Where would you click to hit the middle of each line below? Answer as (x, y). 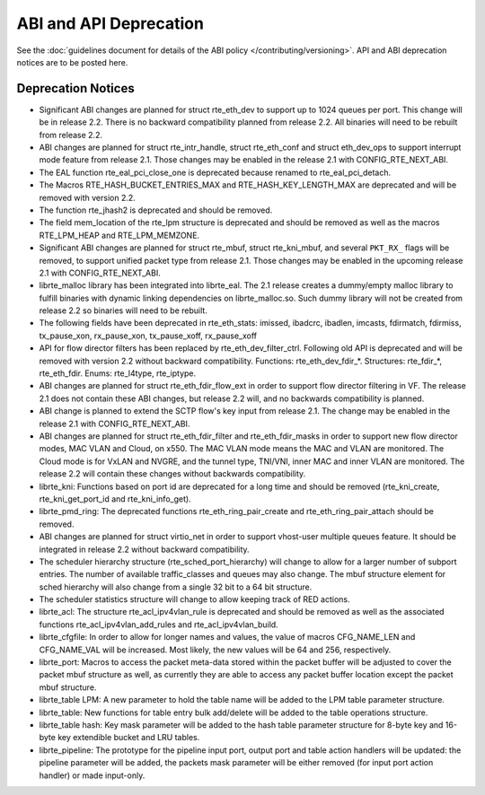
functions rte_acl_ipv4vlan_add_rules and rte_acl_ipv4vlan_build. (159, 625)
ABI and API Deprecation (110, 23)
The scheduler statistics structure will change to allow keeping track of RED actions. (194, 599)
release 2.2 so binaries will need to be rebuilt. (123, 310)
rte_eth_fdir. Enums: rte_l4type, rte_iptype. (118, 373)
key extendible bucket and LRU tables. (128, 738)
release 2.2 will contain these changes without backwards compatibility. (172, 474)
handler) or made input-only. (92, 775)
